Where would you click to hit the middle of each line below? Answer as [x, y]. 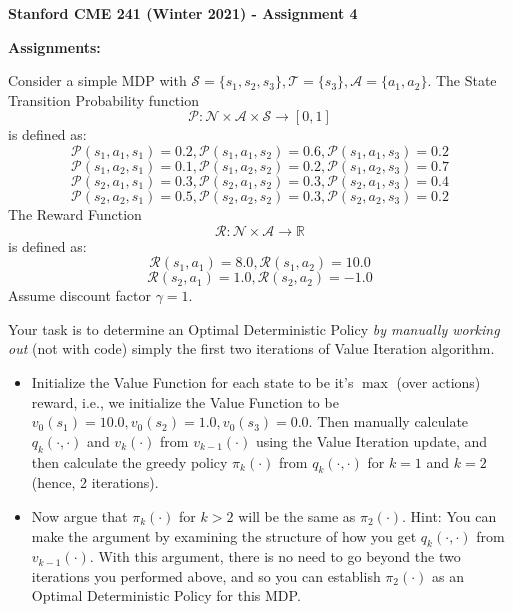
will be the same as [297, 515]
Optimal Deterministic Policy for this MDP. [166, 595]
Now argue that [79, 515]
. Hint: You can [449, 515]
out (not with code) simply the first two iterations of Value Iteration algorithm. [251, 348]
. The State [462, 80]
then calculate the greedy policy [129, 461]
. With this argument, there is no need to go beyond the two [275, 556]
